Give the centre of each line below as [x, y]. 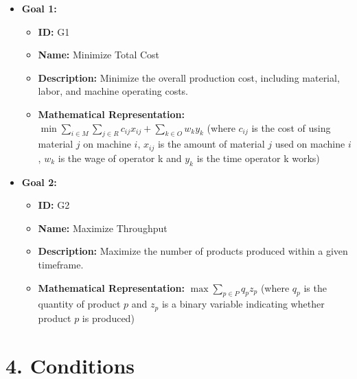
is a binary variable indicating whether [243, 304]
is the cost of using [291, 127]
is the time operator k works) [258, 158]
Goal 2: [39, 182]
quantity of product [79, 304]
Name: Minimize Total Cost [99, 55]
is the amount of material [211, 144]
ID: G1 [54, 31]
